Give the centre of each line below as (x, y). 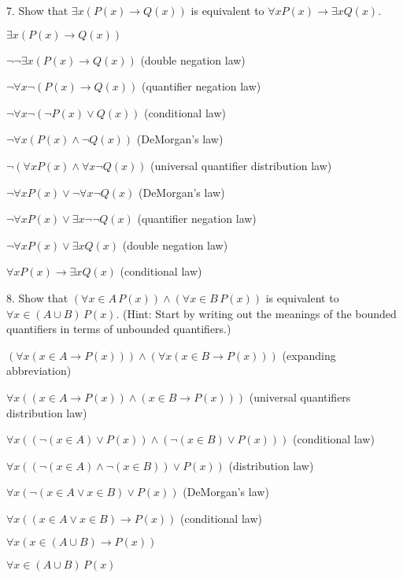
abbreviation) (39, 371)
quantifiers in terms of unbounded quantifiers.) (119, 329)
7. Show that (37, 10)
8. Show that (37, 297)
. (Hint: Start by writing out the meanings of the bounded (256, 313)
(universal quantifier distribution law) (241, 165)
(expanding (309, 355)
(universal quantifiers (300, 396)
